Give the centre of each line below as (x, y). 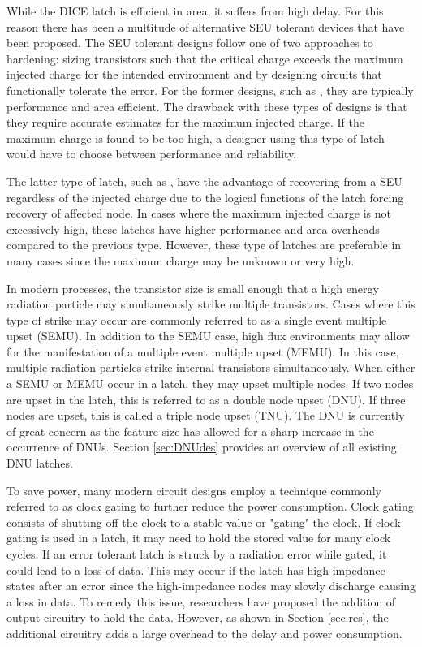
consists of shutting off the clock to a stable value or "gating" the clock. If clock (204, 522)
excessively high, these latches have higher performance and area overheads (193, 229)
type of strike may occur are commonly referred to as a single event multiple (197, 319)
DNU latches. (40, 463)
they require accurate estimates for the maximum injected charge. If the (185, 122)
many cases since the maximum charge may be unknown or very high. (181, 260)
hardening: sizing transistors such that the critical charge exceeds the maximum (205, 58)
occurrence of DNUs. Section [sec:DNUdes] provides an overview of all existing (202, 447)
